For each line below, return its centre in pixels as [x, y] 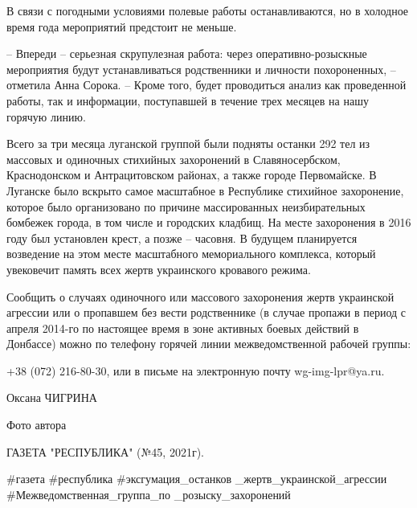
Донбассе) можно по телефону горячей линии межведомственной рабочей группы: [209, 344]
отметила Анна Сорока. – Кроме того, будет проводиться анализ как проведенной [206, 85]
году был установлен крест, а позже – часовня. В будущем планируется [182, 238]
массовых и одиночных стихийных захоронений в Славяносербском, [174, 159]
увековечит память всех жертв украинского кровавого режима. [159, 269]
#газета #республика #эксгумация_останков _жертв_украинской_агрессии [197, 479]
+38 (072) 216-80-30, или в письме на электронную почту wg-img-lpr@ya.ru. [196, 370]
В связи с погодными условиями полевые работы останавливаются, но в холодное [208, 10]
